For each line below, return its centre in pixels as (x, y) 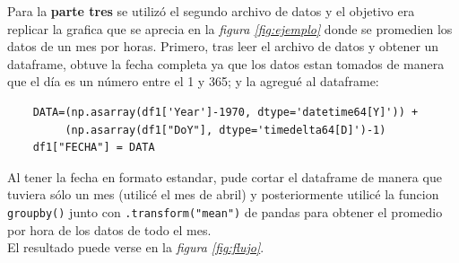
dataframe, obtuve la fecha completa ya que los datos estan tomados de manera (226, 63)
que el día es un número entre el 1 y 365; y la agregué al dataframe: (193, 81)
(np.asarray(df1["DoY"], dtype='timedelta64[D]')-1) (225, 130)
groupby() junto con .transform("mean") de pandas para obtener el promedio (225, 211)
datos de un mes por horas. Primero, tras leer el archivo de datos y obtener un (223, 46)
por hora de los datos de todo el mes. (109, 229)
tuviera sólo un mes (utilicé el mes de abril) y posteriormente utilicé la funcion (223, 194)
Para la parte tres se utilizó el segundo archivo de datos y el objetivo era (211, 11)
